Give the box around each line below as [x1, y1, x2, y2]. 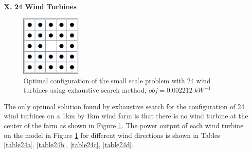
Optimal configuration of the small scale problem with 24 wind [23, 75, 211, 85]
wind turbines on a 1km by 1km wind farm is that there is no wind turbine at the [4, 111, 248, 121]
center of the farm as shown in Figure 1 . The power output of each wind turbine [4, 120, 244, 130]
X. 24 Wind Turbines [4, 1, 77, 11]
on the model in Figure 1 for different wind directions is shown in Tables [4, 130, 220, 140]
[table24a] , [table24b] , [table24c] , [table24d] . [4, 139, 134, 150]
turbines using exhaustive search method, [23, 85, 146, 95]
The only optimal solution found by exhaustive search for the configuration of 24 [4, 101, 245, 111]
